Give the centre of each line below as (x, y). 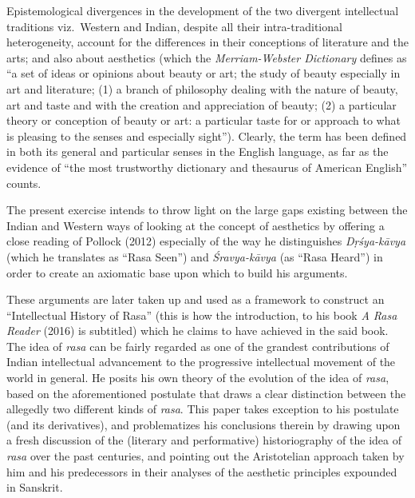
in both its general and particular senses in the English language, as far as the (198, 151)
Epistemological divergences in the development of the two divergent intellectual (203, 10)
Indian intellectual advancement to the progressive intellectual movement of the (201, 362)
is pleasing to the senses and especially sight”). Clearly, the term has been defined (207, 135)
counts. (24, 183)
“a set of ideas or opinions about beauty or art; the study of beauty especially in (204, 73)
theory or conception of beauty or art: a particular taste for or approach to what (204, 120)
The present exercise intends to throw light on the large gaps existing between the (207, 210)
